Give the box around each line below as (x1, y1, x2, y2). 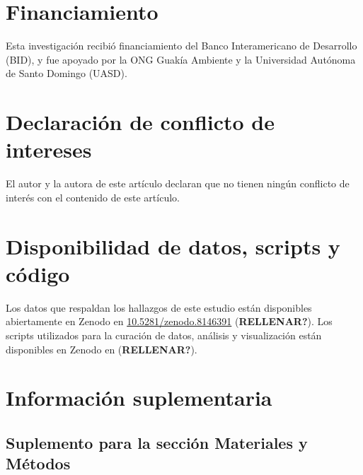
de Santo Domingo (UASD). (6, 66, 127, 81)
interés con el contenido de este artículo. (6, 189, 180, 204)
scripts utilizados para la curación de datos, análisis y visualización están (6, 327, 322, 342)
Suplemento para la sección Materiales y (6, 431, 308, 453)
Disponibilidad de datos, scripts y (6, 231, 340, 260)
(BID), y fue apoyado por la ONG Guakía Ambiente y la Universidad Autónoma (6, 52, 356, 66)
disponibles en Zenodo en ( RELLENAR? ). (6, 341, 197, 356)
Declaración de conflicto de (6, 107, 275, 136)
